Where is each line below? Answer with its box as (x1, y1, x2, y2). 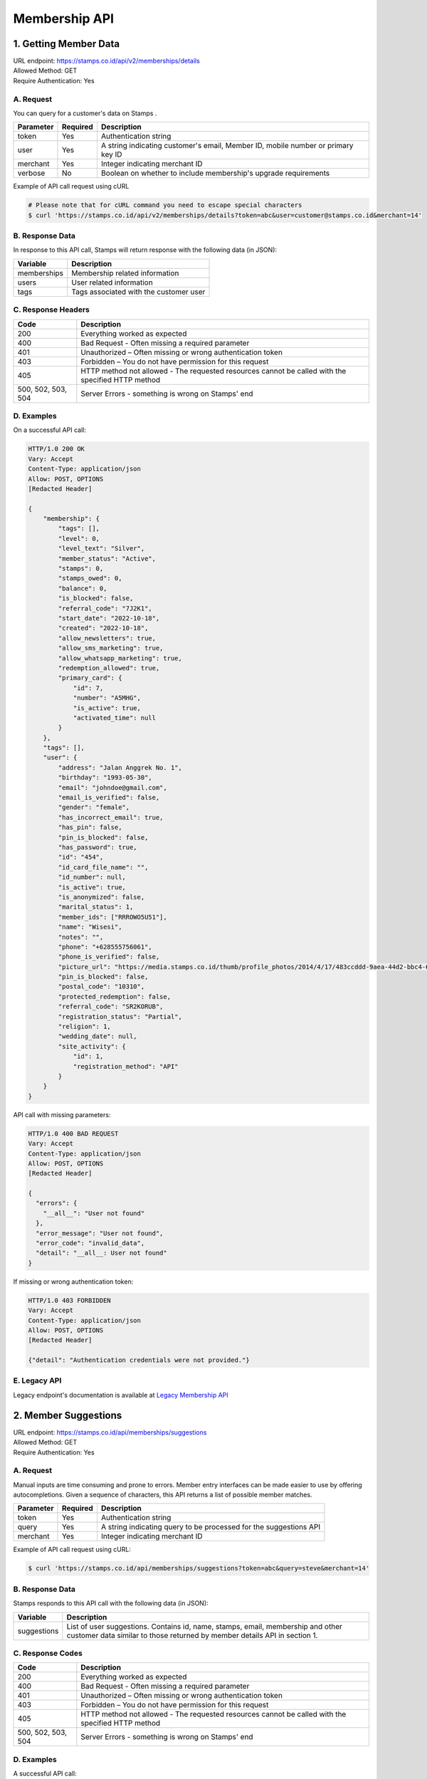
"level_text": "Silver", (58, 544, 145, 553)
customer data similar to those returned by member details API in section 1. (66, 1630, 318, 1640)
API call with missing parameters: (13, 1110, 111, 1119)
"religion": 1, (58, 1023, 112, 1031)
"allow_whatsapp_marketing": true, (58, 654, 183, 662)
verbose (17, 168, 46, 178)
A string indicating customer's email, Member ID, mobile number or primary (100, 141, 354, 151)
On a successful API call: (13, 426, 87, 434)
